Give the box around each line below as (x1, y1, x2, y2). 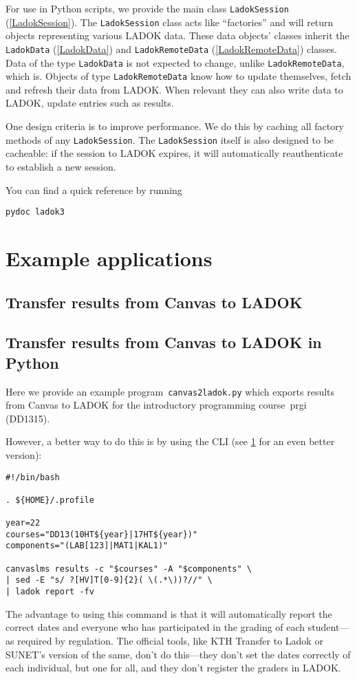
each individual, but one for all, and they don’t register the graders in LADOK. (6, 660, 341, 675)
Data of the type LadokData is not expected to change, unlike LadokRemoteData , (6, 55, 345, 69)
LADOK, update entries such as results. (6, 96, 174, 110)
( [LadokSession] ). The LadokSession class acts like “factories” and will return (6, 14, 334, 29)
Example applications (6, 244, 213, 272)
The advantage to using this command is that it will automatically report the (6, 606, 332, 621)
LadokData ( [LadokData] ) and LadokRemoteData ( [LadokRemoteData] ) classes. (6, 41, 337, 56)
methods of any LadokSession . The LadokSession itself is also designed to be (6, 132, 334, 147)
